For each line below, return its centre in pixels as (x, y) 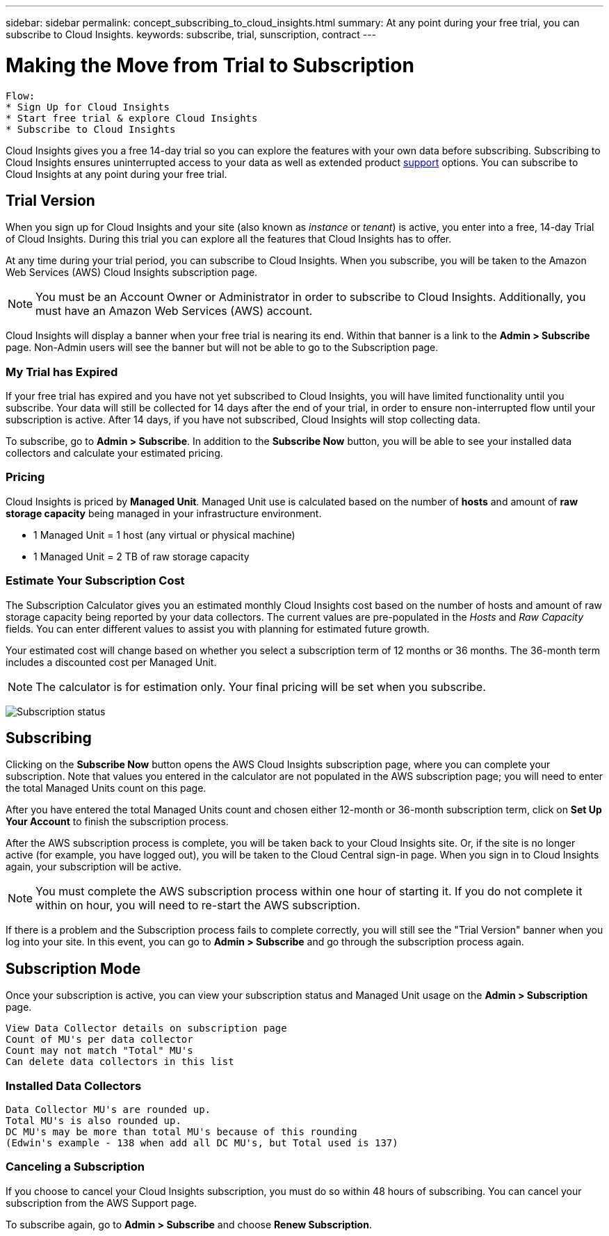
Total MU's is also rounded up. (94, 1121)
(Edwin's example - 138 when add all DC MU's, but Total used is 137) (202, 1143)
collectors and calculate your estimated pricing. (114, 453)
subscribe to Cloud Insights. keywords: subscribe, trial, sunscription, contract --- (191, 34)
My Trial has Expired (62, 372)
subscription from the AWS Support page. (101, 1203)
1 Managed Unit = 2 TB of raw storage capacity (141, 556)
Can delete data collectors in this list (120, 1062)
